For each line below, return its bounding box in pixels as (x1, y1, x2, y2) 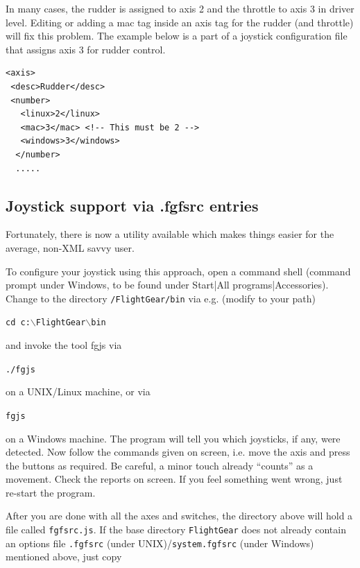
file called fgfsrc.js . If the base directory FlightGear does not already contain (6, 522, 346, 537)
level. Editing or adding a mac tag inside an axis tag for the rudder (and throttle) (6, 15, 354, 29)
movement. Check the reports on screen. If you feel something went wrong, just (6, 472, 343, 486)
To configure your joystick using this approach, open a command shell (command (6, 264, 351, 278)
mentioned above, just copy (6, 549, 122, 564)
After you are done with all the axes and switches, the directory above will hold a (6, 508, 353, 523)
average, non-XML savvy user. (6, 240, 135, 255)
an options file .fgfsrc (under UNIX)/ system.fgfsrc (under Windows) (6, 535, 314, 550)
